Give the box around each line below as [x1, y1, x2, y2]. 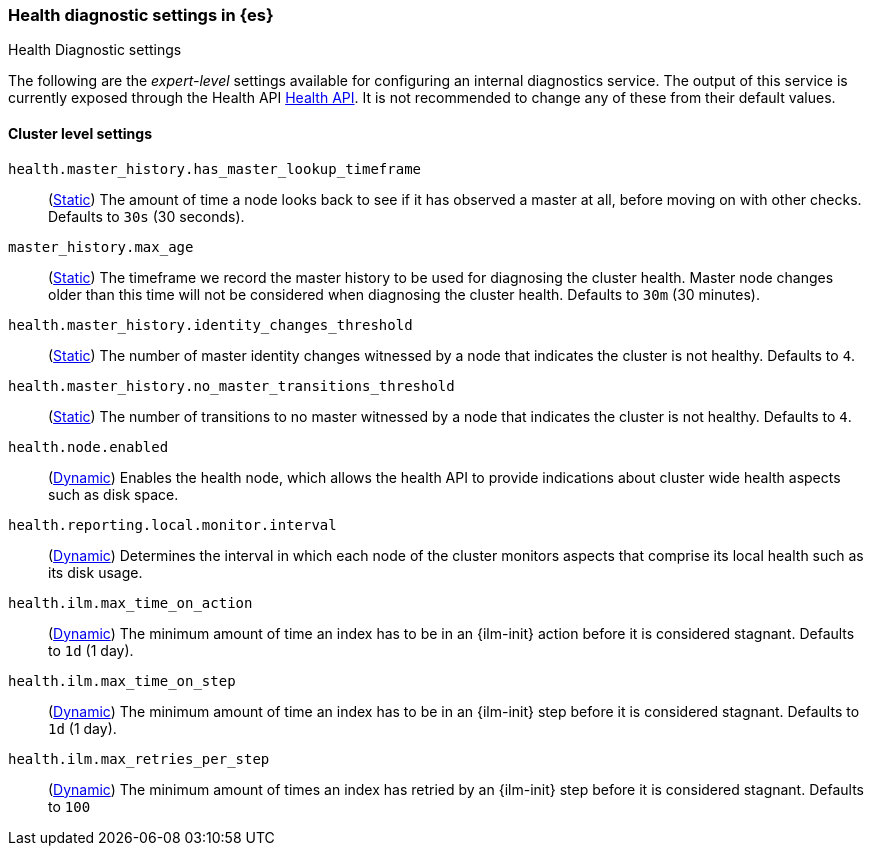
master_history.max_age [8, 238, 194, 255]
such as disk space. [48, 485, 179, 503]
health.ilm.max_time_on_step [8, 672, 236, 689]
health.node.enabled [8, 438, 169, 455]
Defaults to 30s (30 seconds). [48, 207, 245, 225]
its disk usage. [48, 563, 143, 581]
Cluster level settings [8, 124, 153, 142]
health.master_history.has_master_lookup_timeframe [8, 160, 422, 177]
